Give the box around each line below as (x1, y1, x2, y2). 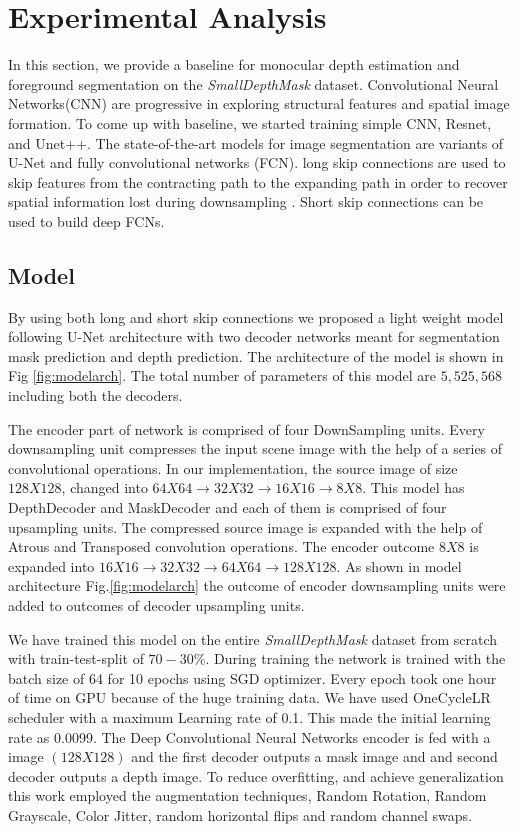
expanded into (8, 555, 95, 576)
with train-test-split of (8, 648, 144, 669)
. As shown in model (336, 555, 462, 576)
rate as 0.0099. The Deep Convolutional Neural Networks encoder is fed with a (8, 726, 491, 747)
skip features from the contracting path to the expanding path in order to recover (8, 171, 508, 192)
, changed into (61, 477, 148, 498)
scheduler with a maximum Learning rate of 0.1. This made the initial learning (8, 706, 491, 727)
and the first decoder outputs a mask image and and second (131, 746, 498, 767)
